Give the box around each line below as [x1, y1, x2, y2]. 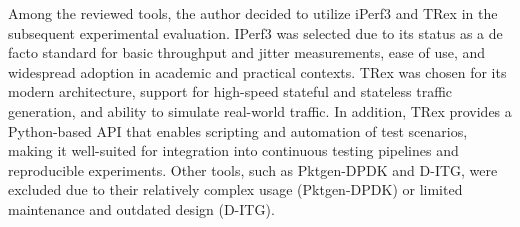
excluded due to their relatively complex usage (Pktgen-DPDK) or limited [8, 179, 463, 200]
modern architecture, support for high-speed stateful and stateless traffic [8, 81, 453, 102]
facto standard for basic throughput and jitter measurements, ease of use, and [8, 42, 486, 63]
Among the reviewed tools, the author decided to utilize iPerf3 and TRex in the [8, 3, 498, 23]
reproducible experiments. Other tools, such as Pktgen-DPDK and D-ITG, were [8, 159, 498, 180]
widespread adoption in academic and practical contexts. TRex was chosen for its [8, 61, 507, 82]
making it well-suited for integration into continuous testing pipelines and [8, 140, 459, 161]
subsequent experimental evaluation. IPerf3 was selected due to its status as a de [8, 22, 503, 43]
